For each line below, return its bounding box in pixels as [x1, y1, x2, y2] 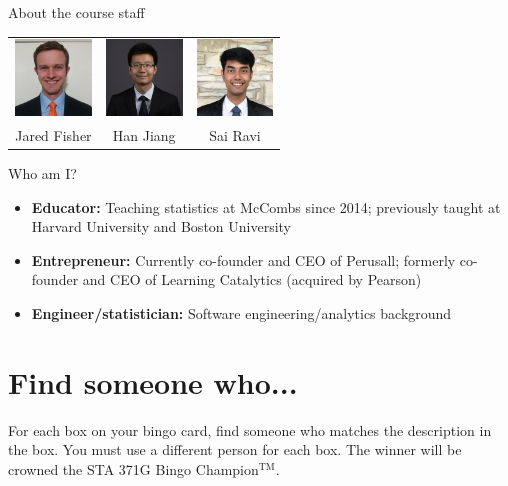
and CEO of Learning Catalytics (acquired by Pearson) [82, 269, 422, 290]
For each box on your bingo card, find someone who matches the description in [8, 419, 492, 440]
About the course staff [8, 2, 145, 22]
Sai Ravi [209, 124, 261, 145]
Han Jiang [112, 124, 176, 145]
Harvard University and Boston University [31, 216, 292, 237]
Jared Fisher [15, 124, 92, 145]
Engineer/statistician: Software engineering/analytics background [31, 303, 452, 324]
